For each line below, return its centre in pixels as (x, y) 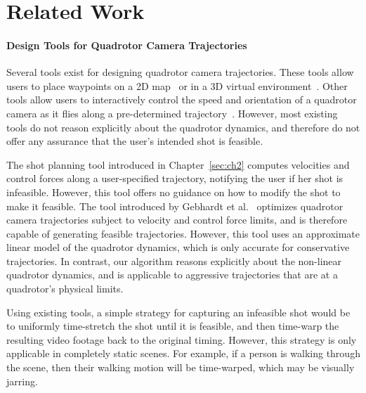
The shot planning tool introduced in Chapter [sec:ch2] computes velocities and (178, 164)
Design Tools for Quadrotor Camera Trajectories (127, 45)
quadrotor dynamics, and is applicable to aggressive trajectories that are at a (172, 275)
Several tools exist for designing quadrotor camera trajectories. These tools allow (180, 72)
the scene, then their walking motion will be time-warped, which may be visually (181, 367)
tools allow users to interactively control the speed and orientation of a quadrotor (182, 99)
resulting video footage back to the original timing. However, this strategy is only (182, 339)
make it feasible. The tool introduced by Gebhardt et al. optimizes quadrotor (175, 206)
